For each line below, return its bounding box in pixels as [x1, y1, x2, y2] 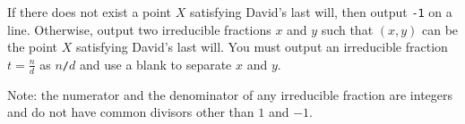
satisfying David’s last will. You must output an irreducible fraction [75, 37, 448, 56]
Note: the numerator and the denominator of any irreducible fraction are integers [7, 85, 453, 103]
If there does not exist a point [7, 3, 171, 21]
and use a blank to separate [79, 54, 232, 73]
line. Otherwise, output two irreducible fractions [7, 20, 271, 38]
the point [7, 37, 58, 56]
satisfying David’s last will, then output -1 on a [189, 3, 452, 21]
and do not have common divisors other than [7, 103, 254, 121]
